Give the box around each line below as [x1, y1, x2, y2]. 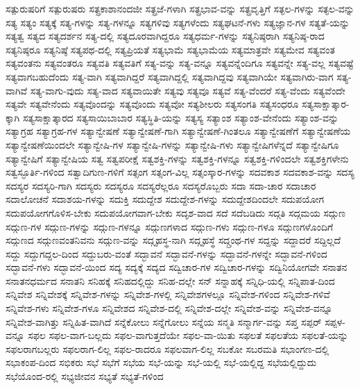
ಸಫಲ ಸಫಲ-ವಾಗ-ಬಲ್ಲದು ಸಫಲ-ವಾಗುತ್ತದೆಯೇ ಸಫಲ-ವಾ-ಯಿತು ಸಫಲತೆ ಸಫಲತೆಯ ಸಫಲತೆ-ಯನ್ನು [28, 328, 348, 342]
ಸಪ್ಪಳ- [325, 314, 345, 329]
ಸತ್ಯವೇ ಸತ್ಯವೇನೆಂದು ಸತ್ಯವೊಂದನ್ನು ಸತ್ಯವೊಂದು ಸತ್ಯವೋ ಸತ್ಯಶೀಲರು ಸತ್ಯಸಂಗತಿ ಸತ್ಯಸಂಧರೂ [6, 97, 299, 111]
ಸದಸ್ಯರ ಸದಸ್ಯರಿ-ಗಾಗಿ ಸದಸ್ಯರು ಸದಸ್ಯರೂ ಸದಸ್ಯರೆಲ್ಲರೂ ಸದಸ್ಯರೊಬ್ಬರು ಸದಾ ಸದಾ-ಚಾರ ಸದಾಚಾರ [6, 178, 316, 192]
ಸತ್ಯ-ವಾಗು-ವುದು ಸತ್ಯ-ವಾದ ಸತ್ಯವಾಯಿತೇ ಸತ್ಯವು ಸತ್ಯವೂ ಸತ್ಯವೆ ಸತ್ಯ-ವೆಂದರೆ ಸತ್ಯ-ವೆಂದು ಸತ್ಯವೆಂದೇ [30, 83, 345, 97]
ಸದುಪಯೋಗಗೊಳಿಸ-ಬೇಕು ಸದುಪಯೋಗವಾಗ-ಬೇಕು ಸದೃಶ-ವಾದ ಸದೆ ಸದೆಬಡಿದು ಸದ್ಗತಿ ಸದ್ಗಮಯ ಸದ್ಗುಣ [6, 205, 345, 220]
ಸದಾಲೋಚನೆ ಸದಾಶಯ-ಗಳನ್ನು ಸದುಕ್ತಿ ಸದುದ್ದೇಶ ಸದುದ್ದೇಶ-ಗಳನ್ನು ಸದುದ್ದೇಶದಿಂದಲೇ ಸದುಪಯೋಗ [6, 192, 325, 206]
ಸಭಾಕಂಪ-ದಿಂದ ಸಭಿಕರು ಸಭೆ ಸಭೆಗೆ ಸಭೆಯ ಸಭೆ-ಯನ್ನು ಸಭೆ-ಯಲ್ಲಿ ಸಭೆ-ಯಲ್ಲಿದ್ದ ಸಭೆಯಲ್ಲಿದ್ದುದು [6, 355, 317, 370]
